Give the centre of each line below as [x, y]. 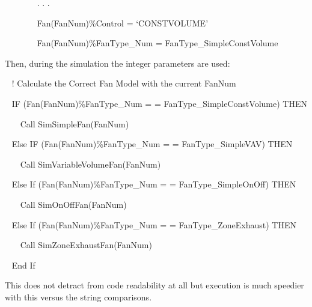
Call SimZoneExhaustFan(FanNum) [86, 245]
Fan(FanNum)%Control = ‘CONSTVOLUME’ [123, 23]
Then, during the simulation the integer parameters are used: [118, 63]
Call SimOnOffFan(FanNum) [73, 204]
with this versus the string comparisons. [78, 296]
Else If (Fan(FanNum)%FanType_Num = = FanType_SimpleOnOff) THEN [154, 184]
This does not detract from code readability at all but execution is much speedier [154, 285]
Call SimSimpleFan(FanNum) [75, 123]
